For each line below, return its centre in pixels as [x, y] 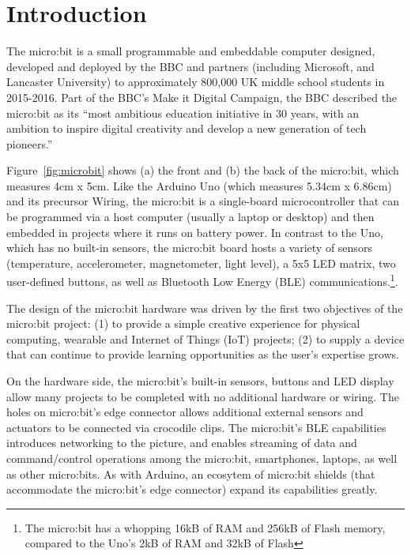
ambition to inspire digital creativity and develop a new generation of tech [187, 128]
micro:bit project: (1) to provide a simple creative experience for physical [183, 323]
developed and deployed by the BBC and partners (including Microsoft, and [190, 66]
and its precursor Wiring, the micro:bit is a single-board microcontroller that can [203, 201]
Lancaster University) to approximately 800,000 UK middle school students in [196, 82]
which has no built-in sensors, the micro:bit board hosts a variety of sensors [189, 248]
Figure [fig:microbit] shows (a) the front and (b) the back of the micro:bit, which [203, 170]
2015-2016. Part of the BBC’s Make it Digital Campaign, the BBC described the [202, 97]
